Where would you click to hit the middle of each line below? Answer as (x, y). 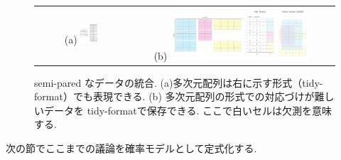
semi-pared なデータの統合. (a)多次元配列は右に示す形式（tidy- (179, 82)
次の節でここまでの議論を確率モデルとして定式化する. (131, 148)
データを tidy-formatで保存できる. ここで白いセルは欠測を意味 (188, 110)
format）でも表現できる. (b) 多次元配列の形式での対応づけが (174, 96)
